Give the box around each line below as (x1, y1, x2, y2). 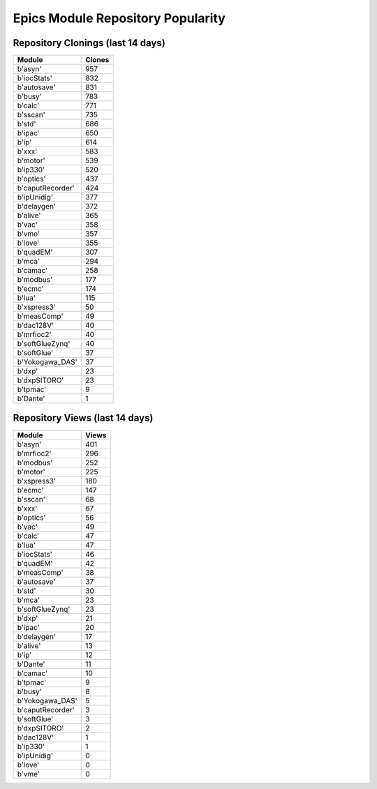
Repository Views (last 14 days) (13, 412, 154, 424)
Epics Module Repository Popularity (13, 10, 226, 26)
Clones (84, 55, 110, 65)
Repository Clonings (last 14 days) (13, 37, 165, 49)
